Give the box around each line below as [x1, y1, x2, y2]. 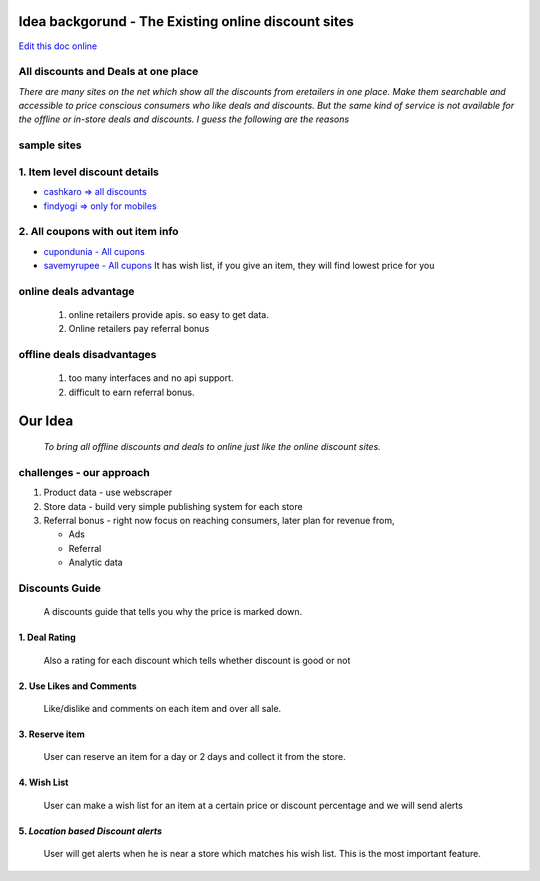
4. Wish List [18, 776, 69, 789]
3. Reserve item [18, 728, 85, 740]
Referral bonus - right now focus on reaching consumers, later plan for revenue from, [43, 515, 395, 527]
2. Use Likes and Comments [18, 680, 137, 692]
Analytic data [68, 556, 124, 569]
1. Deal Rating [18, 631, 77, 644]
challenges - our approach [18, 465, 150, 479]
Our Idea [18, 412, 74, 429]
